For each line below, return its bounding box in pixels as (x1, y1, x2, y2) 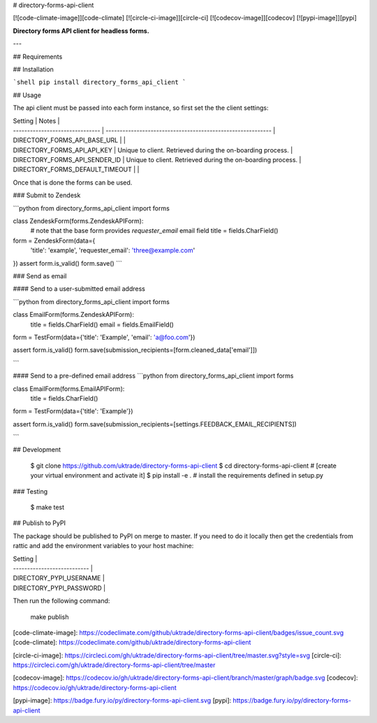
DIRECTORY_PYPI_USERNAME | (13, 574, 105, 582)
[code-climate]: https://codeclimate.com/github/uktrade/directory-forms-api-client (13, 638, 251, 647)
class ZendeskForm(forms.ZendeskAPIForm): (13, 217, 144, 225)
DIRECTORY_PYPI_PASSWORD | (13, 584, 106, 592)
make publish (30, 613, 69, 621)
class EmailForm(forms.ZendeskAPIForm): (13, 310, 134, 319)
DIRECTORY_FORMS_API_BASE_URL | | (13, 136, 126, 145)
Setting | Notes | (13, 116, 60, 125)
